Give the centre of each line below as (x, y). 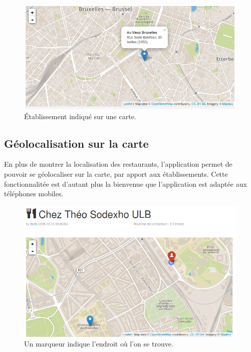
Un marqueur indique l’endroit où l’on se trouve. (99, 344)
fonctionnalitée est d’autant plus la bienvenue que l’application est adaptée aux (125, 184)
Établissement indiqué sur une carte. (80, 116)
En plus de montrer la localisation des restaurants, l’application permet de (118, 164)
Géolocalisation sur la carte (76, 143)
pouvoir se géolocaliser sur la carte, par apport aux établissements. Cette (116, 174)
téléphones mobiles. (34, 194)
